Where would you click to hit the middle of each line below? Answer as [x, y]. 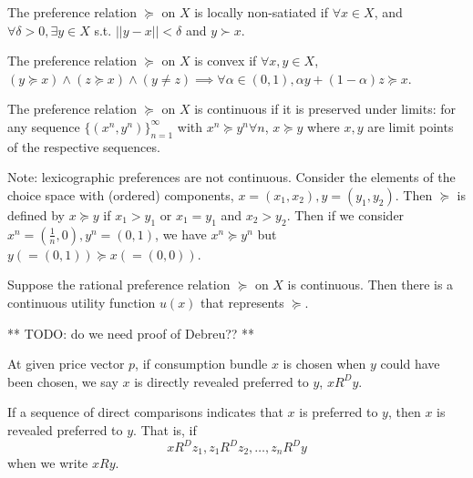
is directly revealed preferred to [221, 381]
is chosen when [324, 364]
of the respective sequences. [84, 146]
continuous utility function [82, 302]
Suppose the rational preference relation [119, 285]
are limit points [411, 126]
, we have [181, 234]
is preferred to [339, 412]
